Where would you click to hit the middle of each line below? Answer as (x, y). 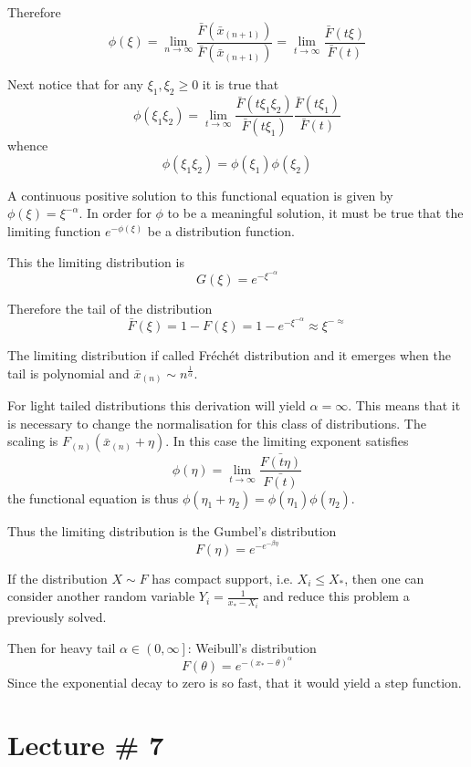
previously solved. (57, 616)
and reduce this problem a (336, 596)
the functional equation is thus (93, 498)
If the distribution (58, 578)
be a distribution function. (221, 230)
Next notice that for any (75, 84)
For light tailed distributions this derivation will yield (157, 405)
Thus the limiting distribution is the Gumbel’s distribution (172, 530)
